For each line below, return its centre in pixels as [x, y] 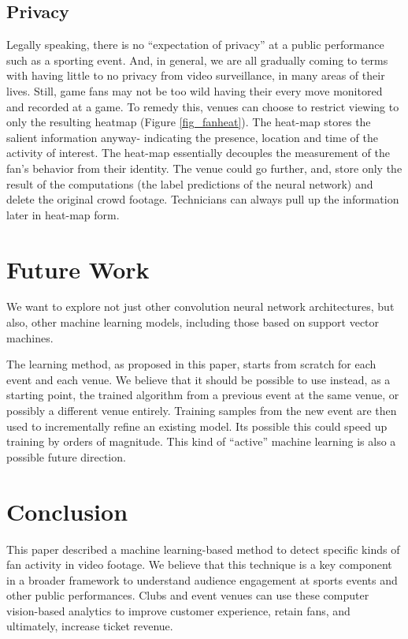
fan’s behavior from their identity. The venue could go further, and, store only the [204, 168]
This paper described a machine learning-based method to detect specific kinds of [203, 549]
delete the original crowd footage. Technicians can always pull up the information [203, 199]
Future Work [78, 269]
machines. [30, 337]
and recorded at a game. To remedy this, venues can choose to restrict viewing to [203, 106]
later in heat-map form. [63, 214]
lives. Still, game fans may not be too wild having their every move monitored [195, 90]
